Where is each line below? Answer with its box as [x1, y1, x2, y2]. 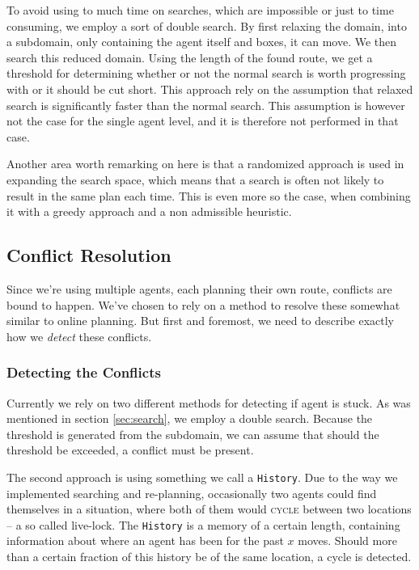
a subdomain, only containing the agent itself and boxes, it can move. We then [6, 33, 397, 50]
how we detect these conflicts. [6, 327, 152, 344]
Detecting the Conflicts [6, 362, 161, 382]
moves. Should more [298, 532, 397, 549]
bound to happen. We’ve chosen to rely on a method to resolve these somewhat [6, 296, 400, 313]
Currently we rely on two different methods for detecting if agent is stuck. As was [6, 394, 411, 411]
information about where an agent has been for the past [6, 532, 284, 549]
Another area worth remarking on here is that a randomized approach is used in [6, 155, 404, 172]
